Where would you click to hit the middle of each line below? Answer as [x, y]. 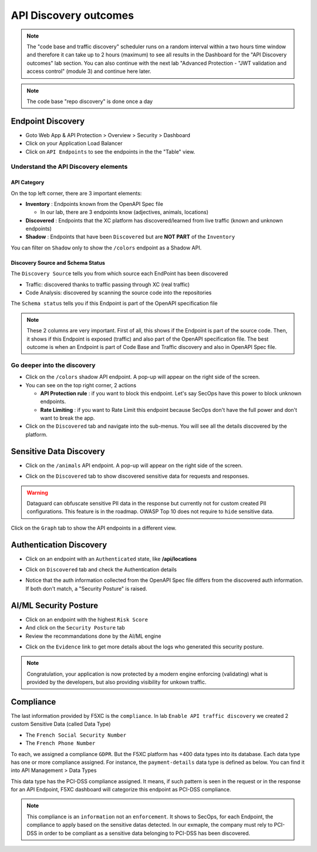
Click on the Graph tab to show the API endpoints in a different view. [94, 528]
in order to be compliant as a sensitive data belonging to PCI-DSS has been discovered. [144, 833]
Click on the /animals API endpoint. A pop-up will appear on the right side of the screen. [134, 465]
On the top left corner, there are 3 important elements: [76, 193]
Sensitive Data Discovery [58, 451]
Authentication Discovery [59, 545]
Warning [37, 492]
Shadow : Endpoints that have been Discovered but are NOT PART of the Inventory [130, 237]
